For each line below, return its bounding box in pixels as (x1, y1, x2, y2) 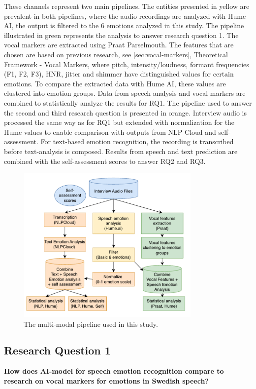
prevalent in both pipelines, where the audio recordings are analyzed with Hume (4, 10, 246, 21)
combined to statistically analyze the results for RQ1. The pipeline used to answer (4, 97, 252, 108)
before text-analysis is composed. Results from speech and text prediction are (4, 146, 238, 156)
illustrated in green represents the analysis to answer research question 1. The (4, 30, 239, 40)
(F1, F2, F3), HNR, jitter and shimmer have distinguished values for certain (4, 69, 234, 79)
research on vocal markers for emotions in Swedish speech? (4, 375, 209, 386)
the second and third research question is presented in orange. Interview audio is (4, 107, 247, 117)
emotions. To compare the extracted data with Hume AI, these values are (4, 78, 226, 88)
